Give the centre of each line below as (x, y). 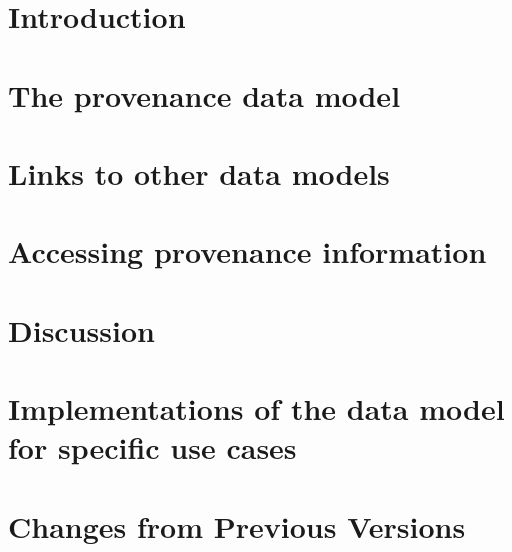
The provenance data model (204, 94)
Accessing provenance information (247, 251)
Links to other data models (199, 172)
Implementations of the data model (256, 408)
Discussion (81, 329)
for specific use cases (152, 447)
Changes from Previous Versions (237, 525)
